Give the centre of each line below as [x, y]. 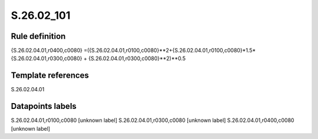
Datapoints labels [44, 106]
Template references [50, 76]
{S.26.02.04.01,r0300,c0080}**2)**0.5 [137, 58]
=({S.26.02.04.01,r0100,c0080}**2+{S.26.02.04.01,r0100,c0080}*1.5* [170, 51]
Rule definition [38, 36]
